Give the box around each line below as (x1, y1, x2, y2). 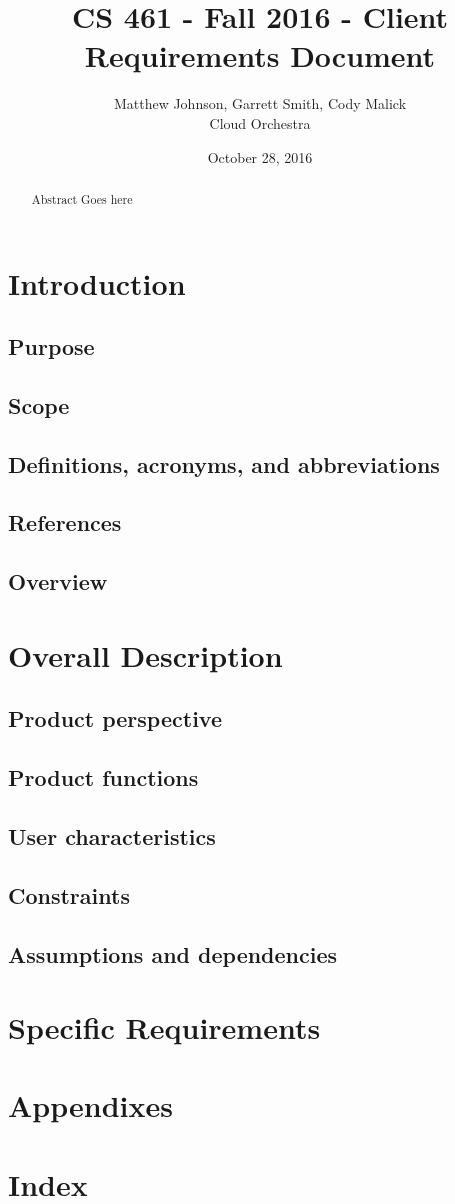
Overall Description (8, 634, 283, 675)
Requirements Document (84, 35, 436, 76)
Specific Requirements (8, 1007, 321, 1048)
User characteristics (8, 820, 216, 851)
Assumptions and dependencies (8, 938, 338, 969)
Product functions (8, 762, 199, 793)
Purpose (8, 331, 95, 362)
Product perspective (8, 703, 222, 734)
